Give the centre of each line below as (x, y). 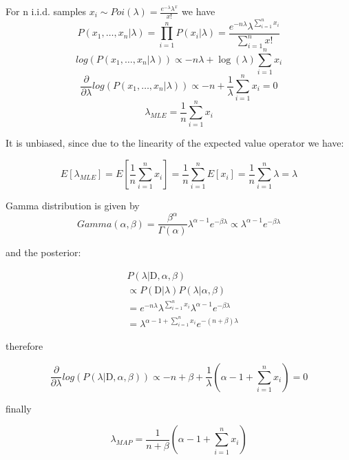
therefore (24, 346)
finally (19, 408)
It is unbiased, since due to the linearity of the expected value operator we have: (175, 143)
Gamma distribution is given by (73, 206)
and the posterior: (43, 252)
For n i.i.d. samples (46, 11)
